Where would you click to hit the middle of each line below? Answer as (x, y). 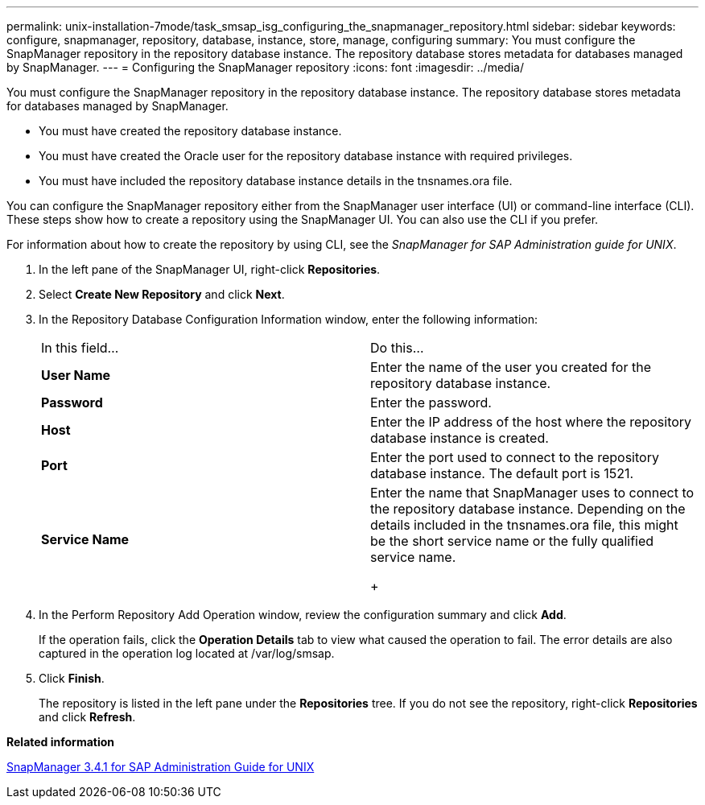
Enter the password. (431, 402)
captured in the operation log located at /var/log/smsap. (187, 653)
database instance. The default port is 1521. (502, 473)
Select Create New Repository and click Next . (162, 294)
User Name (76, 375)
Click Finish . (72, 678)
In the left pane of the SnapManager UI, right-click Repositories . (210, 269)
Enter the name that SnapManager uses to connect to (532, 493)
